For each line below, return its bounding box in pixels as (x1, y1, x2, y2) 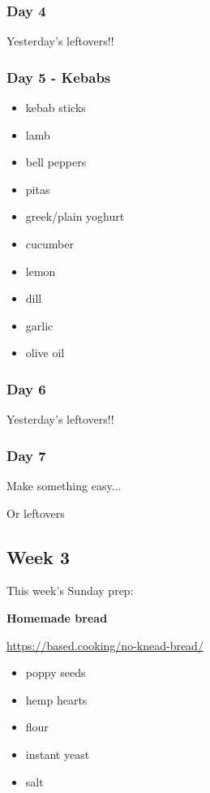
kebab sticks (25, 99, 86, 116)
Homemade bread (6, 609, 108, 626)
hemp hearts (25, 691, 88, 708)
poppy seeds (25, 664, 86, 681)
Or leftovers (6, 504, 65, 521)
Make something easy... (6, 477, 122, 493)
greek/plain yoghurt (25, 208, 125, 225)
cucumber (25, 235, 74, 252)
